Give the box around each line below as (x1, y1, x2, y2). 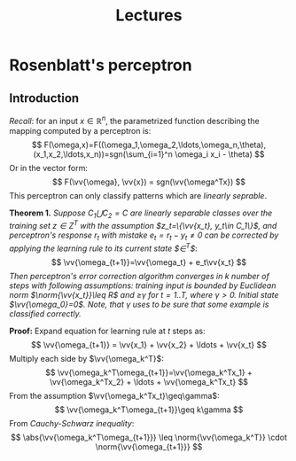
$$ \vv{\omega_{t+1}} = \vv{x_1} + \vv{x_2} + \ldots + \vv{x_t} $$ (30, 339, 268, 350)
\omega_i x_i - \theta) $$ (174, 148, 265, 160)
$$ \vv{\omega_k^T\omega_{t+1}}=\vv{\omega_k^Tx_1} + (45, 367, 253, 378)
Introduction (9, 90, 80, 105)
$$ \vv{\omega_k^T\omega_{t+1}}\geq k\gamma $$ (54, 404, 244, 415)
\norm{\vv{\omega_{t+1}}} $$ (95, 441, 203, 452)
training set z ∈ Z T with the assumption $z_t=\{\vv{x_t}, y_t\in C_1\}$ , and (9, 219, 277, 231)
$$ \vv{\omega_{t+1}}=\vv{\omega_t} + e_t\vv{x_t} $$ (51, 256, 247, 267)
